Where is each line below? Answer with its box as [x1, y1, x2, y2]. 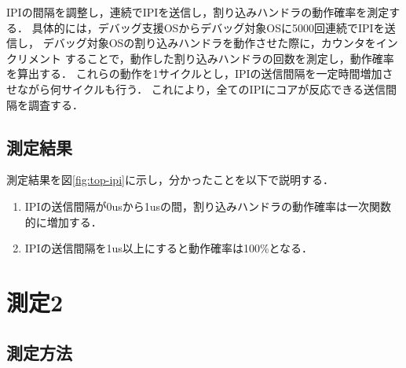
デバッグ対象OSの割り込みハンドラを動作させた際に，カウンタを [42, 35, 376, 51]
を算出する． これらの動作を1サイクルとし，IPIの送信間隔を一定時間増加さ [6, 65, 393, 82]
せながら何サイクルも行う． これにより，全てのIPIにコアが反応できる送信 [6, 80, 386, 97]
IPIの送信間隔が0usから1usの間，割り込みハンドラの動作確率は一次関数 [24, 197, 392, 214]
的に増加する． [24, 213, 102, 230]
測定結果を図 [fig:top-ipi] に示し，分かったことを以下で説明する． [6, 171, 334, 188]
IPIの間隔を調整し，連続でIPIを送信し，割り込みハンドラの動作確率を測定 [6, 4, 390, 20]
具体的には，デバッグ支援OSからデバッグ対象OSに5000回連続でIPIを [31, 19, 385, 35]
